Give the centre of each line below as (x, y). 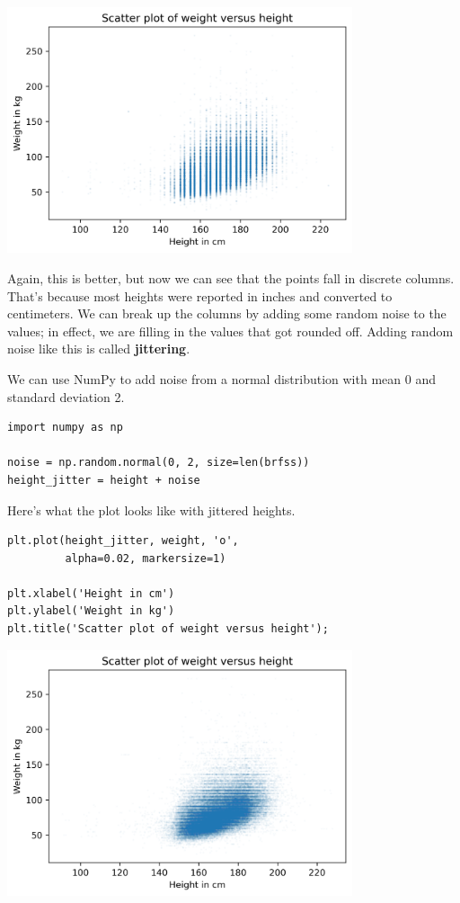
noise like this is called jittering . (99, 349)
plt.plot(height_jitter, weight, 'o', (123, 541)
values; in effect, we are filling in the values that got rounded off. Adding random (230, 331)
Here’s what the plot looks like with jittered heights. (151, 510)
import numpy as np (65, 428)
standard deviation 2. (66, 396)
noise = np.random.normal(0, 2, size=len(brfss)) (159, 463)
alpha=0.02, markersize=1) (146, 558)
